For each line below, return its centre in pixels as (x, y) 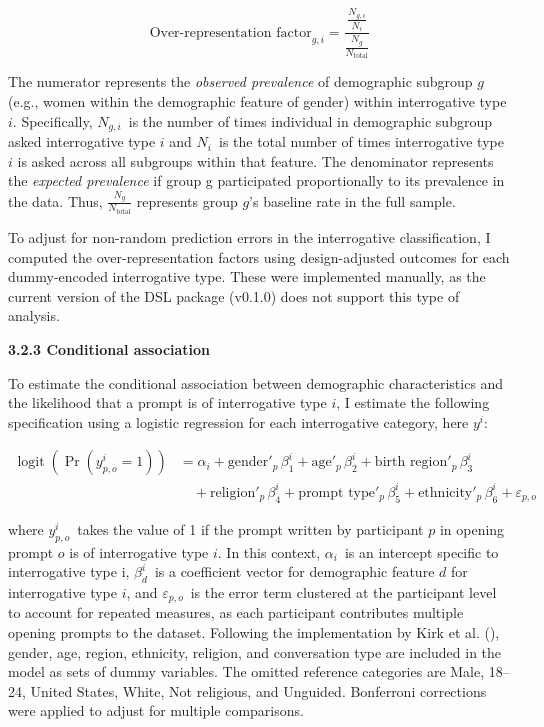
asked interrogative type (82, 141)
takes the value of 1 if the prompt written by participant (250, 528)
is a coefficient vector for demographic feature (294, 571)
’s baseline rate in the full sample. (352, 200)
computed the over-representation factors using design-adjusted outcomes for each (259, 256)
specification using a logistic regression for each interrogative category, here (238, 421)
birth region (411, 462)
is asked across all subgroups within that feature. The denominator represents (255, 160)
